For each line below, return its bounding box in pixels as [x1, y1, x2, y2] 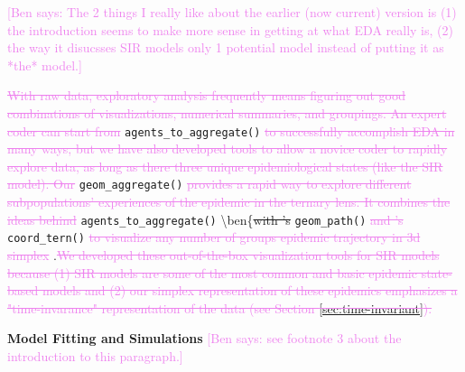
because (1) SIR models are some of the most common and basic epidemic [7, 263, 417, 282]
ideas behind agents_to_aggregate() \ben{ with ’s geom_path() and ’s [7, 209, 404, 228]
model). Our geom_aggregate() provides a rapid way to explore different [7, 174, 412, 193]
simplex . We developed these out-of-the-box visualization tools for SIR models [7, 245, 440, 264]
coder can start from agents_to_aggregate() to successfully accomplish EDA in [7, 121, 455, 140]
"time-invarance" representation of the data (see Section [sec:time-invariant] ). [7, 298, 432, 317]
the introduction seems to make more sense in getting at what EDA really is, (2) [7, 20, 453, 39]
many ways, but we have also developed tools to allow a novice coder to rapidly [7, 139, 448, 158]
